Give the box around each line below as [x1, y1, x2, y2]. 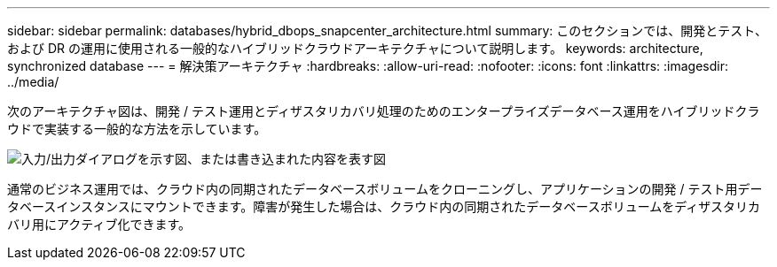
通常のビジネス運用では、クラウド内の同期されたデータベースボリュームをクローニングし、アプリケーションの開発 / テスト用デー [7, 181, 763, 196]
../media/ [7, 74, 59, 89]
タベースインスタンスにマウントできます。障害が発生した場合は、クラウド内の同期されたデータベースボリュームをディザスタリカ [7, 199, 761, 214]
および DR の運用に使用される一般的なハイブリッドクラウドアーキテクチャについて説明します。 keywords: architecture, [7, 41, 703, 56]
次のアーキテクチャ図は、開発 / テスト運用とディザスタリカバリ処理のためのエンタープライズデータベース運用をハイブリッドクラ [7, 103, 760, 118]
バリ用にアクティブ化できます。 [7, 217, 192, 232]
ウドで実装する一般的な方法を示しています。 [7, 121, 267, 136]
